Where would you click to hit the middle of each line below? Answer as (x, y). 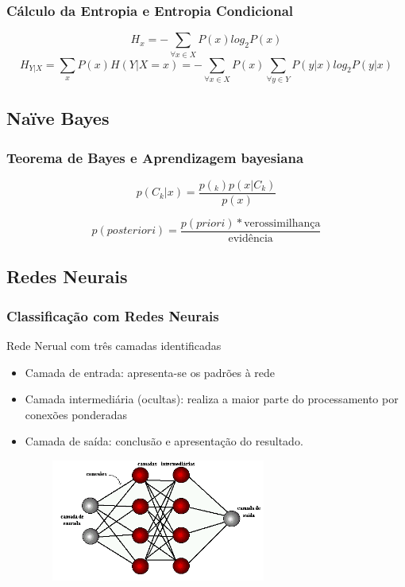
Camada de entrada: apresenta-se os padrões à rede (150, 372)
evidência (251, 239)
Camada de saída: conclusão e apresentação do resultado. (164, 441)
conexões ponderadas (76, 414)
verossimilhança (282, 223)
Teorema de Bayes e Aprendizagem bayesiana (155, 157)
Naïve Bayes (58, 118)
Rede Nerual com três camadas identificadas (114, 345)
